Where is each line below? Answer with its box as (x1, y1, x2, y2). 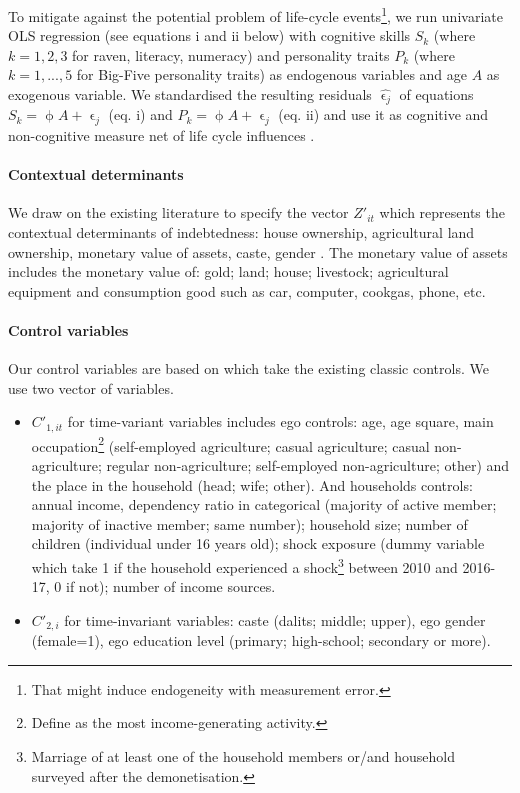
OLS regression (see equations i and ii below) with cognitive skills (8, 25, 411, 46)
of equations (399, 84, 474, 105)
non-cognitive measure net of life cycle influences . (8, 124, 315, 145)
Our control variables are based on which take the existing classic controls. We (8, 358, 489, 379)
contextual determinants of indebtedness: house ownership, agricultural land (8, 221, 475, 242)
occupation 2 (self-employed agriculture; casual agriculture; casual (31, 432, 430, 456)
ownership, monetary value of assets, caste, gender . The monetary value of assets (8, 241, 508, 262)
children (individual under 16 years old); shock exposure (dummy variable (31, 533, 485, 554)
